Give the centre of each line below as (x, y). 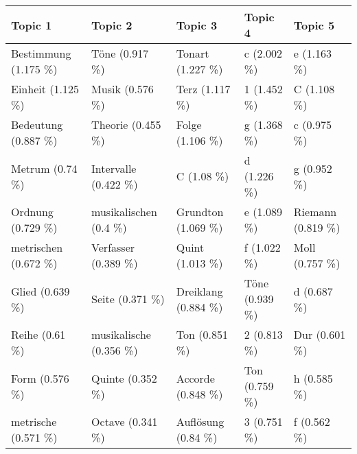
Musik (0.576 (123, 89)
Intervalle (114, 168)
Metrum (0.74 (44, 168)
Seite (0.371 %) (128, 299)
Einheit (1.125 (45, 89)
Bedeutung (37, 124)
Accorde (195, 378)
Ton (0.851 (202, 334)
